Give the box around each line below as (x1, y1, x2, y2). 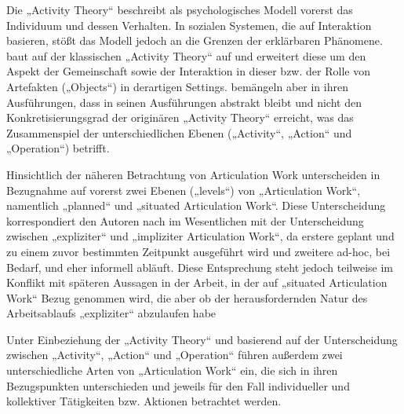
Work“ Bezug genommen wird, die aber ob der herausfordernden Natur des (6, 289, 368, 306)
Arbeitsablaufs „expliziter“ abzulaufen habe (6, 305, 217, 321)
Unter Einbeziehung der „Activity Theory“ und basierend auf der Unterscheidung (6, 331, 398, 347)
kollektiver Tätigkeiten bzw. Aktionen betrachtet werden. (6, 393, 282, 409)
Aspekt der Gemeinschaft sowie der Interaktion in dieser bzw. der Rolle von (6, 63, 370, 79)
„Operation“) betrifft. (6, 140, 110, 156)
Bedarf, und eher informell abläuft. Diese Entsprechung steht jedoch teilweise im (6, 258, 393, 275)
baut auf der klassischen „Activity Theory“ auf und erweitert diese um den (6, 47, 366, 64)
